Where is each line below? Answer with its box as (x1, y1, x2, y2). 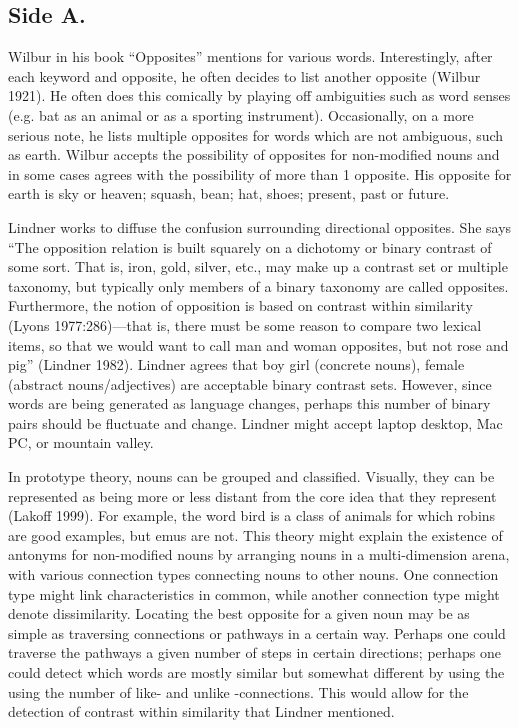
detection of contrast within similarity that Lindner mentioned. (8, 701, 395, 722)
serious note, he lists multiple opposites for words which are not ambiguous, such (8, 124, 504, 145)
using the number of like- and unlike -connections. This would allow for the (8, 681, 469, 702)
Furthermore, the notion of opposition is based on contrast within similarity (8, 295, 473, 316)
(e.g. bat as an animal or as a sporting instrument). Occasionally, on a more (8, 104, 474, 125)
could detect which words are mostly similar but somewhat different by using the (8, 662, 505, 683)
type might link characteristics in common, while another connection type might (8, 583, 500, 604)
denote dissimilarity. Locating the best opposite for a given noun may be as (8, 603, 470, 624)
